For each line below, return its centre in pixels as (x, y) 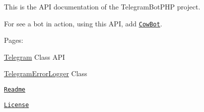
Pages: (14, 40)
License (17, 105)
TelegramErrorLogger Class (46, 73)
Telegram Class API (34, 56)
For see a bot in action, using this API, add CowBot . (83, 23)
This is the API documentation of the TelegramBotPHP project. (102, 6)
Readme (15, 90)
